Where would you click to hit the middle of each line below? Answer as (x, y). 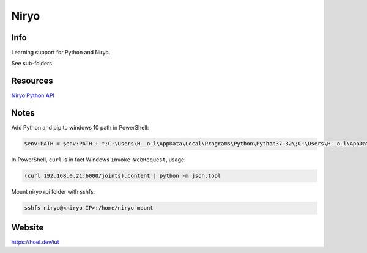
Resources (32, 81)
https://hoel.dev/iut (35, 242)
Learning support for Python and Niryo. (61, 53)
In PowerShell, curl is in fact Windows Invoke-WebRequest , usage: (98, 159)
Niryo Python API (33, 95)
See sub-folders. (32, 64)
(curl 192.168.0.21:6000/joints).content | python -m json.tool (123, 176)
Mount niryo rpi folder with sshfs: (53, 192)
